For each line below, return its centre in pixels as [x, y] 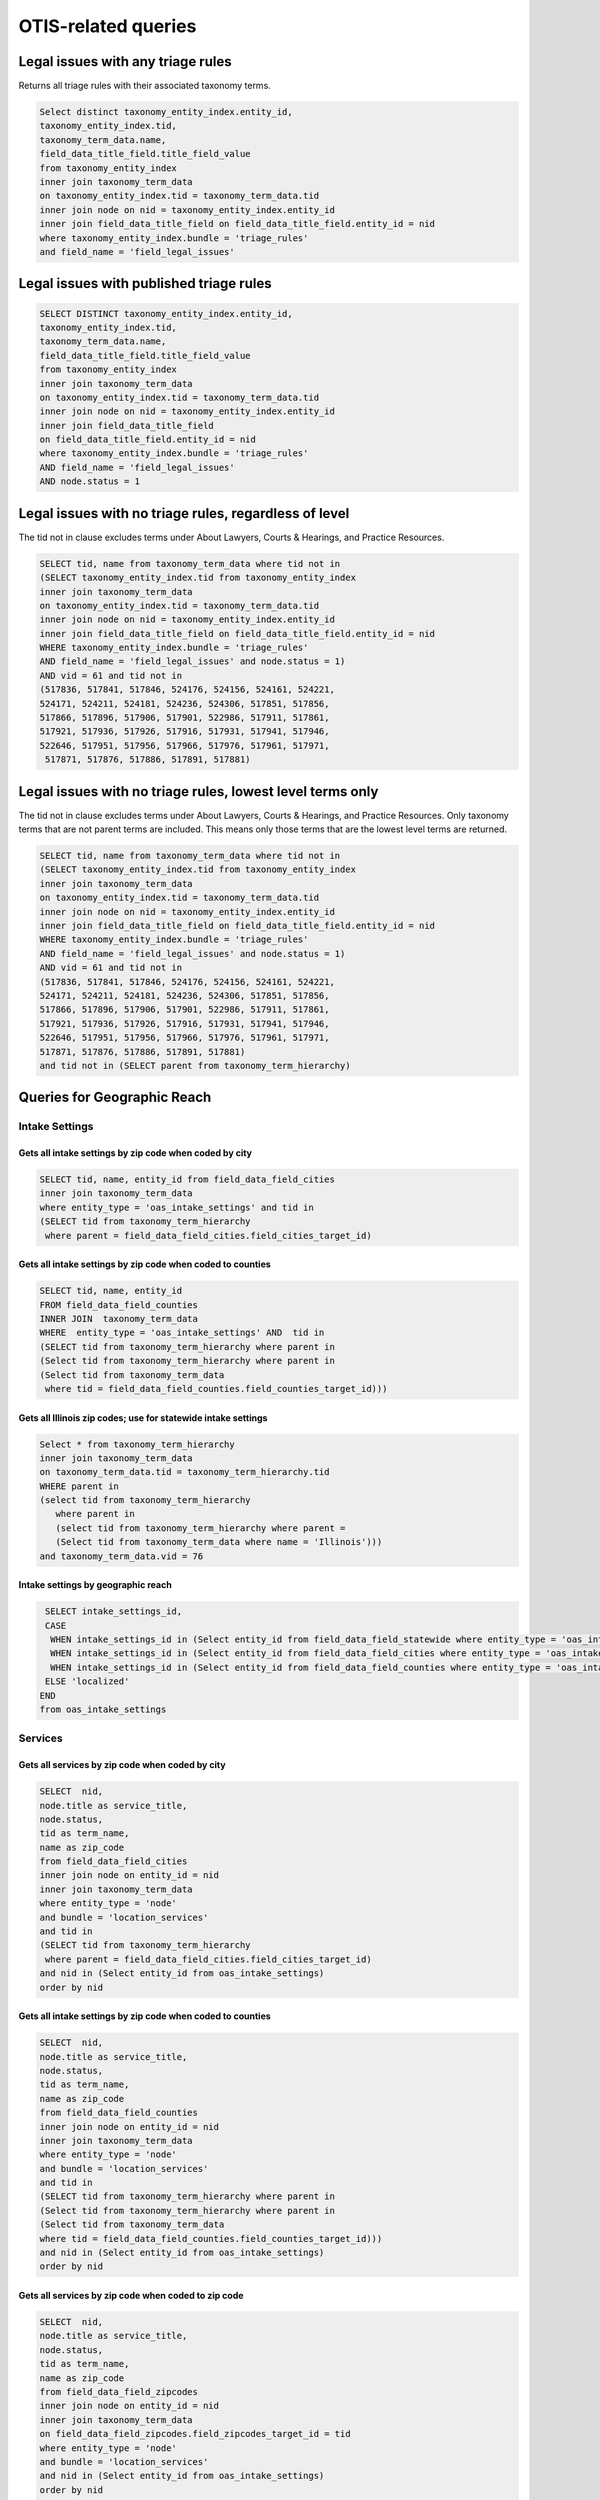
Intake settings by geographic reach [95, 1585]
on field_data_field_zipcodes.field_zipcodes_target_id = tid [195, 2434]
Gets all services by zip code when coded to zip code [131, 2295]
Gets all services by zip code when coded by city [122, 1765]
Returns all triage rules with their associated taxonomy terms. [145, 86]
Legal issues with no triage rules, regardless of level [184, 513]
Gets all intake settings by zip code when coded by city [135, 1153]
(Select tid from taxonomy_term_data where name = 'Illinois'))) [219, 1542]
